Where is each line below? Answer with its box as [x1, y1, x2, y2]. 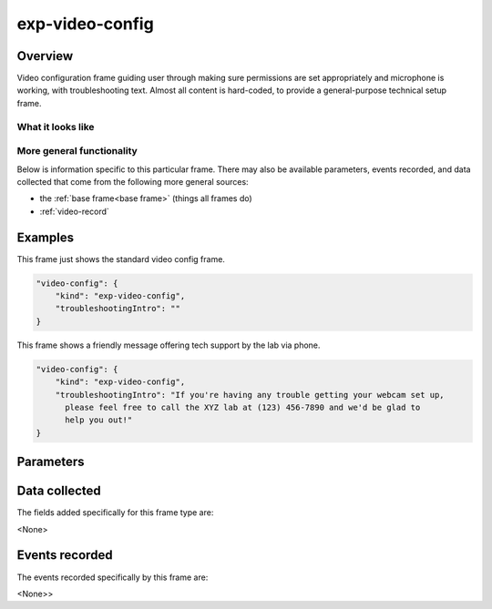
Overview [16, 48, 74, 64]
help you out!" [65, 415, 133, 425]
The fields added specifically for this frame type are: [16, 507, 214, 518]
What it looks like [16, 120, 95, 133]
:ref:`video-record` [39, 206, 109, 217]
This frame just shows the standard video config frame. [16, 253, 225, 264]
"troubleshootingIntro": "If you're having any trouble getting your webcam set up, [55, 390, 446, 400]
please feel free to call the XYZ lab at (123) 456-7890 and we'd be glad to [65, 401, 421, 412]
